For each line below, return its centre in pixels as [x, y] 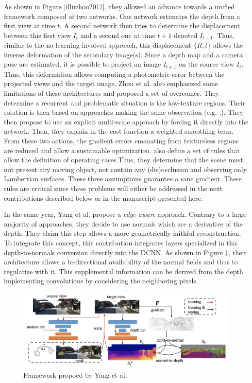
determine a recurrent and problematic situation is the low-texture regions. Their [125, 102]
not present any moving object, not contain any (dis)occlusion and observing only [126, 169]
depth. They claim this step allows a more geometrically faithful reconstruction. [123, 233]
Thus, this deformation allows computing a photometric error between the [114, 74]
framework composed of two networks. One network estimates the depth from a [122, 16]
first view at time [30, 26]
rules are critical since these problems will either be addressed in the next [113, 188]
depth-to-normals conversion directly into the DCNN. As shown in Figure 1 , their [125, 252]
